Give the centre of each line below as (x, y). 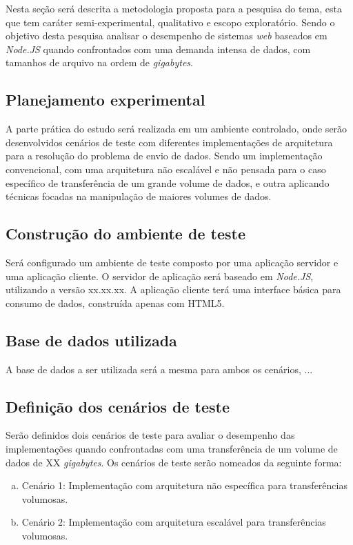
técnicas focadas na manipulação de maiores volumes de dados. (139, 196)
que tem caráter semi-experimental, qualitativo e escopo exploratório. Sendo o (170, 22)
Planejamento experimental (105, 100)
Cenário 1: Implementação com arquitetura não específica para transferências (184, 485)
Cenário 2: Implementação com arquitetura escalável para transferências (174, 522)
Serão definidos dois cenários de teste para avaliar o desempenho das (150, 435)
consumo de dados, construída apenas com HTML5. (115, 303)
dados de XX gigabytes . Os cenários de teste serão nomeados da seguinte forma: (174, 462)
